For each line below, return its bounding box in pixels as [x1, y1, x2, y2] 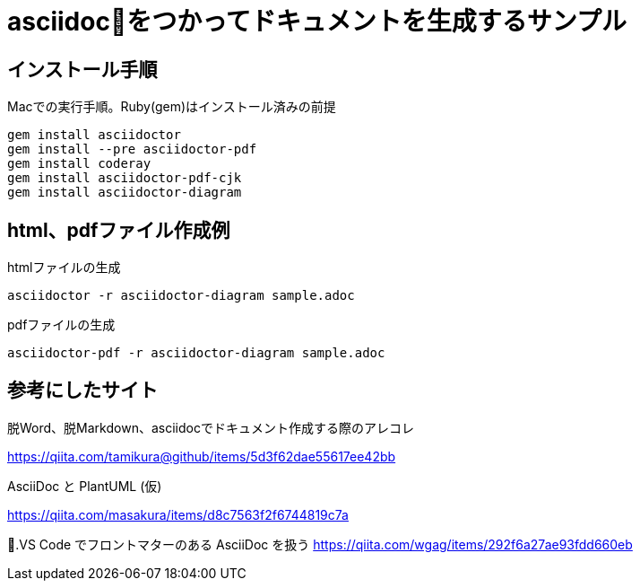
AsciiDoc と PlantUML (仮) [7, 478, 162, 494]
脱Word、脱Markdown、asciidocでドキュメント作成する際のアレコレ [7, 419, 414, 435]
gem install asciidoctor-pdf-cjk [7, 171, 242, 186]
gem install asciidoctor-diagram [7, 185, 242, 200]
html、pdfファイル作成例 [7, 218, 230, 241]
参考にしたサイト [7, 379, 158, 402]
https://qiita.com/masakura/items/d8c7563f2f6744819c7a [7, 506, 349, 522]
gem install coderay [7, 156, 151, 171]
